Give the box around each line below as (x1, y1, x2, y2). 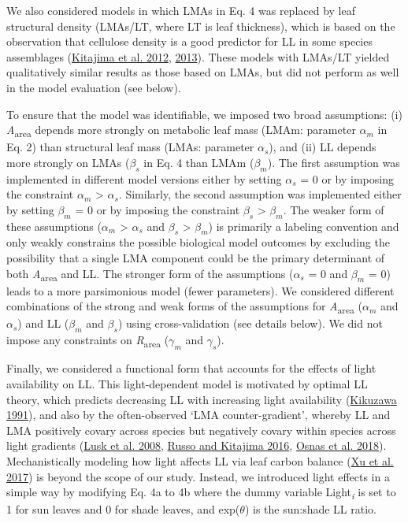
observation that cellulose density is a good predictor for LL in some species (6, 33, 373, 50)
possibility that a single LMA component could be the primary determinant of (6, 250, 385, 266)
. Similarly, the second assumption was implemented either (118, 186, 402, 202)
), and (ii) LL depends (269, 139, 376, 155)
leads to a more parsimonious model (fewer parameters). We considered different (6, 282, 395, 299)
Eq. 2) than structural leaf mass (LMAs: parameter (6, 139, 254, 155)
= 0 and (308, 265, 348, 281)
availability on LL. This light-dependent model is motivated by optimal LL (6, 376, 368, 391)
